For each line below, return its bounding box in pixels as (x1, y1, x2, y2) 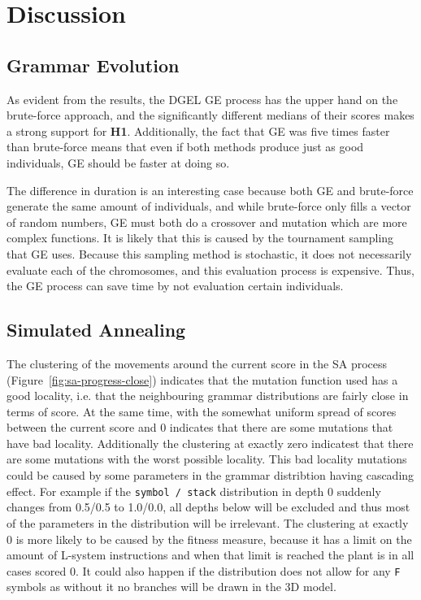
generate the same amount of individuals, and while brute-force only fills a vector (7, 198, 411, 215)
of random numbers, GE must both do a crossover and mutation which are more (7, 213, 407, 230)
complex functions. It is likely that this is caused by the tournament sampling (7, 229, 394, 246)
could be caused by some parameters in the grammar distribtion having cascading (7, 467, 414, 484)
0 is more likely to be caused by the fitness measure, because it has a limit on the (7, 530, 412, 547)
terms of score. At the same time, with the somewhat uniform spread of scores (7, 402, 397, 420)
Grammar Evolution (7, 52, 180, 77)
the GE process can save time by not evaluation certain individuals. (7, 277, 344, 294)
